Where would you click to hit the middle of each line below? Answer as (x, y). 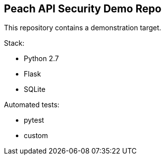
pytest (34, 120)
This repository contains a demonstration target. (83, 28)
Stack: (14, 43)
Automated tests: (32, 105)
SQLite (35, 89)
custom (36, 136)
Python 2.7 (41, 59)
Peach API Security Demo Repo (83, 9)
